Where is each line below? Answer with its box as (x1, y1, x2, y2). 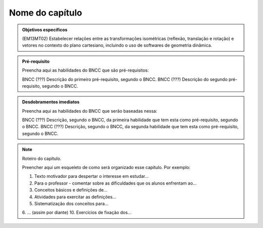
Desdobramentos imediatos (22, 99, 80, 105)
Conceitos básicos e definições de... (34, 187, 108, 193)
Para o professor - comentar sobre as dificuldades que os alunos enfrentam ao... (34, 180, 197, 186)
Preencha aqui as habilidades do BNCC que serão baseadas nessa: (22, 108, 158, 114)
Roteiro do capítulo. (22, 155, 62, 161)
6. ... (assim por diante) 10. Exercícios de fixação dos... (22, 209, 131, 215)
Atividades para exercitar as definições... (34, 194, 116, 200)
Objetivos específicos (22, 27, 68, 33)
